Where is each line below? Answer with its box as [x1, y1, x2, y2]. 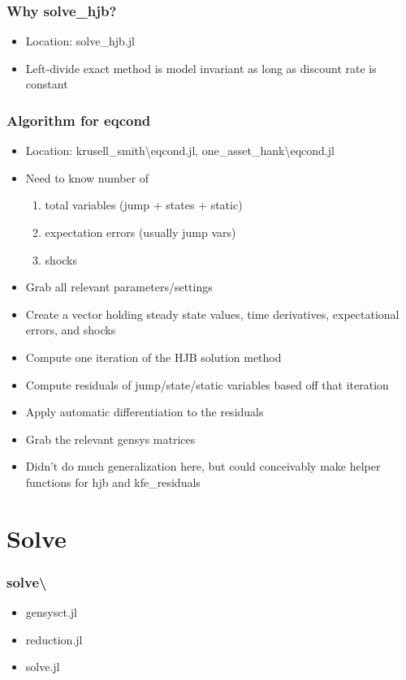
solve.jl [25, 658, 60, 675]
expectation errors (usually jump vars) [45, 224, 236, 240]
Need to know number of [25, 169, 149, 186]
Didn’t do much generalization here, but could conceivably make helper [25, 458, 381, 475]
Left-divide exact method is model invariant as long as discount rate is [25, 59, 377, 76]
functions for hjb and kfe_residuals [25, 473, 201, 490]
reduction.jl [25, 631, 83, 648]
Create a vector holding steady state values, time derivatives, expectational [25, 305, 400, 322]
